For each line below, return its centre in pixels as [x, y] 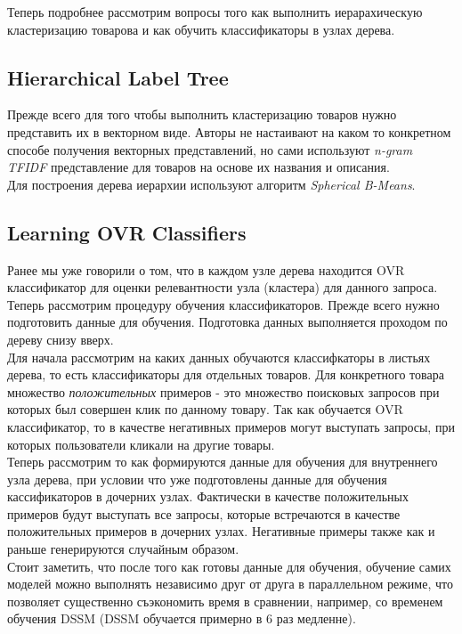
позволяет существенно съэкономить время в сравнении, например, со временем [225, 601]
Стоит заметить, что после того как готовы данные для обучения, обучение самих [229, 566]
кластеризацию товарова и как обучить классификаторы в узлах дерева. [201, 29]
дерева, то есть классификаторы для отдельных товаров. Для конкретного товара [226, 374]
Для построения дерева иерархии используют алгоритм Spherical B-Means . [211, 184]
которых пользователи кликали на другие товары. [141, 444]
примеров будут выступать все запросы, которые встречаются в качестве [204, 513]
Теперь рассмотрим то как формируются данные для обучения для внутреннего [223, 462]
